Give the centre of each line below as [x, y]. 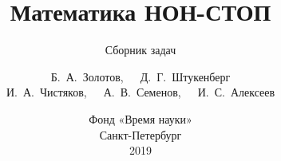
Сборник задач [140, 50]
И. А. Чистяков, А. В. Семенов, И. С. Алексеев [140, 92]
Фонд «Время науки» [140, 118]
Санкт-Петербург [140, 134]
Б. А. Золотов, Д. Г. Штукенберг [140, 76]
